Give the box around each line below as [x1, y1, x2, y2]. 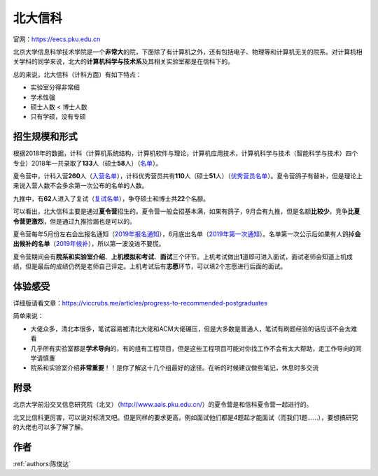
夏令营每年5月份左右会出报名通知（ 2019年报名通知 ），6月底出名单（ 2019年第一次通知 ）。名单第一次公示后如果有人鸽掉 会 [13, 229, 361, 238]
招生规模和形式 [13, 131, 78, 143]
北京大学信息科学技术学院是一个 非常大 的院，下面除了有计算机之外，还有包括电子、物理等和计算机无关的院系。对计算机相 [13, 48, 363, 56]
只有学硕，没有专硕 [30, 113, 86, 121]
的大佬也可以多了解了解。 [13, 423, 87, 431]
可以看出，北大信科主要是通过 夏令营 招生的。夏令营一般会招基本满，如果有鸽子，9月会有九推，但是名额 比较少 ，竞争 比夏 [13, 207, 360, 216]
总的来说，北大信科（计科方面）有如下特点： [13, 70, 142, 78]
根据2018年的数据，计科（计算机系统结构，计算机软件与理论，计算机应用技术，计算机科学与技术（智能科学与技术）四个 [13, 149, 358, 157]
